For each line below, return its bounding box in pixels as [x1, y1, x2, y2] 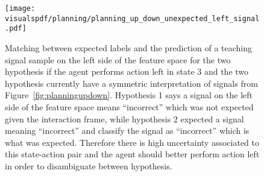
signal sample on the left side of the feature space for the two [5, 53, 231, 66]
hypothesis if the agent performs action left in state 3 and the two [5, 65, 249, 78]
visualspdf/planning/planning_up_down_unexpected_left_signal [5, 14, 260, 23]
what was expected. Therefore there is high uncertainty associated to [5, 136, 259, 148]
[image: [5, 4, 36, 13]
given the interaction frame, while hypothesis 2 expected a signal [5, 112, 244, 125]
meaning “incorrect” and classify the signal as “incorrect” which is [5, 124, 250, 137]
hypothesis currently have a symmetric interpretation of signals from [5, 77, 258, 89]
